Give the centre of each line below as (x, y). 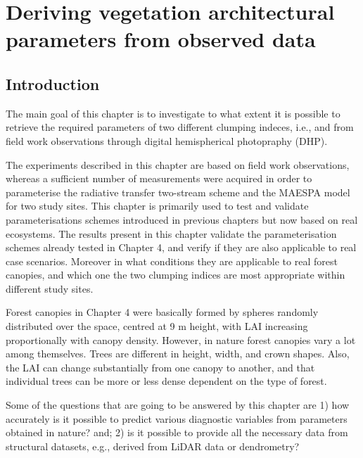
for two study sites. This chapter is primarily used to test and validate (157, 206)
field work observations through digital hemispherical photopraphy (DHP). (167, 140)
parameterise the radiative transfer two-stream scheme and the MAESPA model (178, 192)
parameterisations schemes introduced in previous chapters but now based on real (182, 219)
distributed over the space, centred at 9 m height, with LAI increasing (157, 326)
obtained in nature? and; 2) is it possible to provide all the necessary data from (177, 432)
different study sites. (50, 288)
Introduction (53, 83)
